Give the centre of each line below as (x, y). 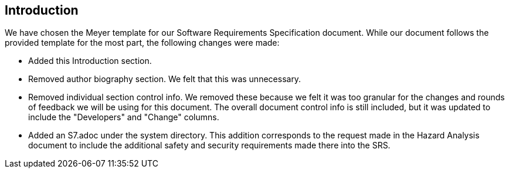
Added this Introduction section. (90, 61)
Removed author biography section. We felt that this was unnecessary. (165, 79)
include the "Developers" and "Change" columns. (124, 117)
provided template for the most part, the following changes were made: (142, 43)
